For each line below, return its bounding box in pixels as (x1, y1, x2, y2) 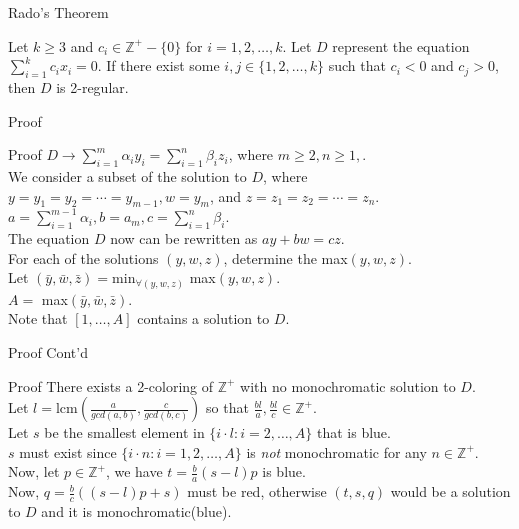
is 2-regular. (56, 76, 129, 97)
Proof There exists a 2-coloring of (8, 375, 214, 396)
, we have (105, 461, 163, 482)
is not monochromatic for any (246, 441, 427, 462)
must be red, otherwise (187, 481, 327, 502)
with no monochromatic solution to (240, 375, 456, 396)
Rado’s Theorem (8, 2, 109, 22)
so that (206, 397, 249, 418)
